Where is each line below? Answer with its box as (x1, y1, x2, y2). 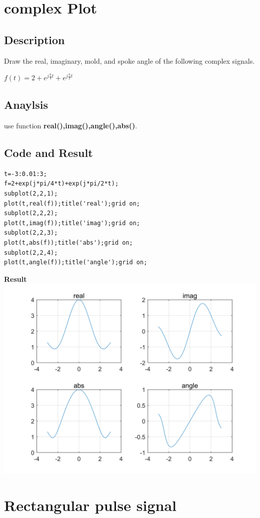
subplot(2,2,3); (4, 229, 58, 237)
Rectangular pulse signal (4, 495, 176, 515)
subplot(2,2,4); (4, 249, 58, 256)
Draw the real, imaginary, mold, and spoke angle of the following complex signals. (4, 55, 255, 66)
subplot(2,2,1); (4, 190, 58, 197)
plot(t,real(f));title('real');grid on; (4, 200, 140, 207)
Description (4, 32, 65, 47)
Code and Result (4, 144, 93, 160)
